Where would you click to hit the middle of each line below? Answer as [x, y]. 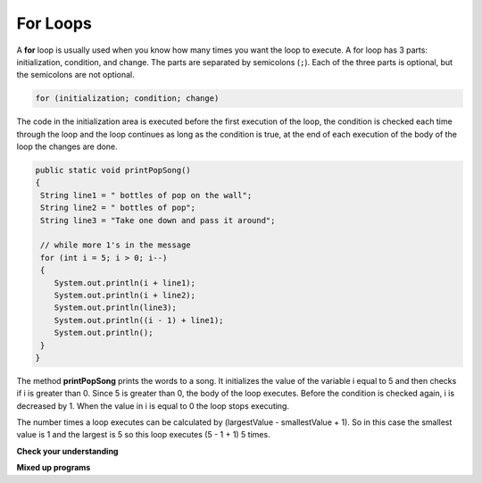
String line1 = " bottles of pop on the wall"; [146, 195]
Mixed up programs [54, 468]
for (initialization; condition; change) [127, 99]
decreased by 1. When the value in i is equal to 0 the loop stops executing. [153, 405]
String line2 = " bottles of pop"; [118, 208]
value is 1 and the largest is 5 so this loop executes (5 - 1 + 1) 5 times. [144, 435]
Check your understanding [67, 451]
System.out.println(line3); [116, 308]
